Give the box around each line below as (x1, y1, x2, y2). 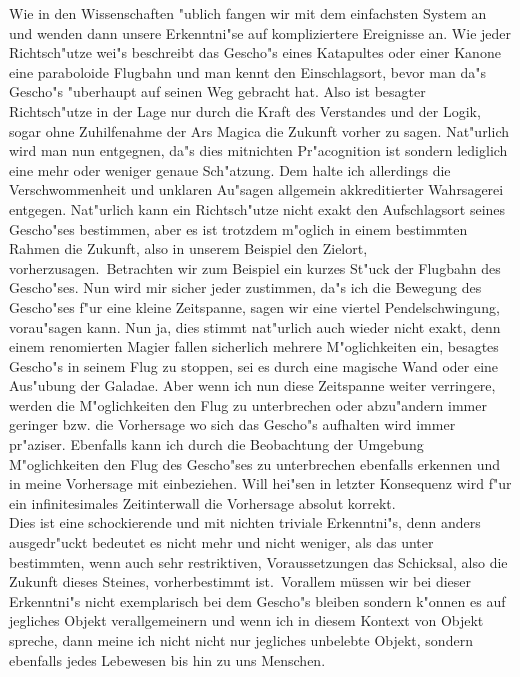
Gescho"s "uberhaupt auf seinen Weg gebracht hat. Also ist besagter (9, 81, 426, 102)
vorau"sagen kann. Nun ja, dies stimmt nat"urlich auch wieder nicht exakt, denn (9, 316, 501, 337)
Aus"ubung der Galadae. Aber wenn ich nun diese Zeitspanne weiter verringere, (9, 375, 496, 396)
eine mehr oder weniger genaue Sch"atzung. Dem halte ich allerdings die (9, 159, 451, 180)
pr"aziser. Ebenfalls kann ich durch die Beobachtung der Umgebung (9, 434, 424, 455)
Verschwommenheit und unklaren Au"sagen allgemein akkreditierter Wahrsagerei (9, 179, 504, 200)
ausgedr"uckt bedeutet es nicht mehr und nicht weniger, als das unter (9, 532, 434, 553)
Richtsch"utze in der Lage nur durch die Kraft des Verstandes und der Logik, (9, 100, 481, 121)
